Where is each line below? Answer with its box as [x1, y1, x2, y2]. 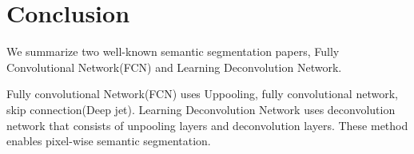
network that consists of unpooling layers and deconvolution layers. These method [6, 116, 408, 133]
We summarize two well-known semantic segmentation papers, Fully [6, 43, 340, 60]
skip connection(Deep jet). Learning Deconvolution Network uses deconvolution [6, 101, 396, 117]
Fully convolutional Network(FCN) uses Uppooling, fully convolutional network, [6, 85, 398, 102]
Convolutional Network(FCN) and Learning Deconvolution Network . [6, 58, 342, 75]
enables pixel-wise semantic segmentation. [6, 132, 211, 149]
